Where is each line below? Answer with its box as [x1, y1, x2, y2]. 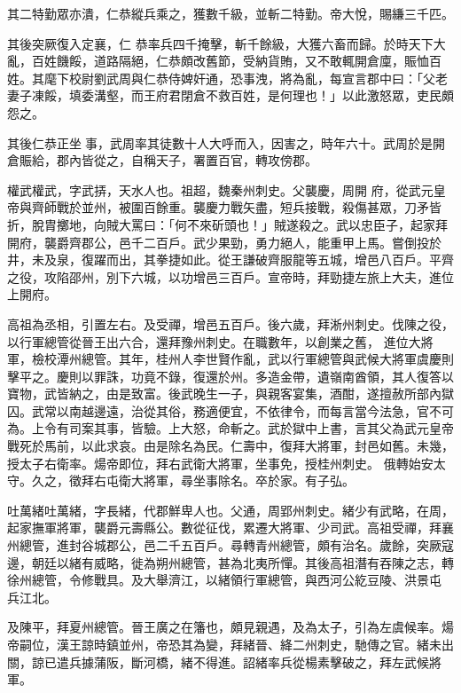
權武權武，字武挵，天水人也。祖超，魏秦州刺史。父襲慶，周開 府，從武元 [7, 180, 434, 199]
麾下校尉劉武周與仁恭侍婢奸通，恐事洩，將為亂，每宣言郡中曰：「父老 [43, 68, 448, 87]
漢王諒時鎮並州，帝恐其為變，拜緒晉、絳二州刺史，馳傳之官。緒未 [56, 635, 441, 653]
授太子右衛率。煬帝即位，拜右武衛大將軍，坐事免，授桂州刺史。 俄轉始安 [7, 453, 434, 472]
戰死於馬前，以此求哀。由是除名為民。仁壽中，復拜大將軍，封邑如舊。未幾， [7, 437, 454, 455]
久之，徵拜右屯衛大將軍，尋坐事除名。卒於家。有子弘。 [31, 471, 355, 490]
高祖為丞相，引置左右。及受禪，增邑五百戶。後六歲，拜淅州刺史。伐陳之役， [7, 314, 454, 333]
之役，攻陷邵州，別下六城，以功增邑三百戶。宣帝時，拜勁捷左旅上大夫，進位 [7, 267, 454, 286]
